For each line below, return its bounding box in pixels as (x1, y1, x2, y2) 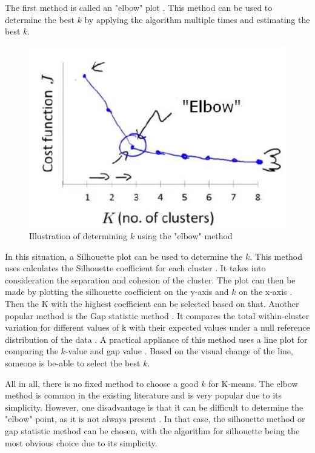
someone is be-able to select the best (5, 357, 141, 369)
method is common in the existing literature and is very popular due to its (5, 389, 282, 402)
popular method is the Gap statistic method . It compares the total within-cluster (5, 309, 310, 322)
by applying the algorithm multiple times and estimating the (84, 13, 310, 25)
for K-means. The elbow (208, 377, 298, 389)
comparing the (5, 345, 58, 357)
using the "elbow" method (137, 230, 233, 242)
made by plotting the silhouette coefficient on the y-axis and (5, 285, 229, 298)
